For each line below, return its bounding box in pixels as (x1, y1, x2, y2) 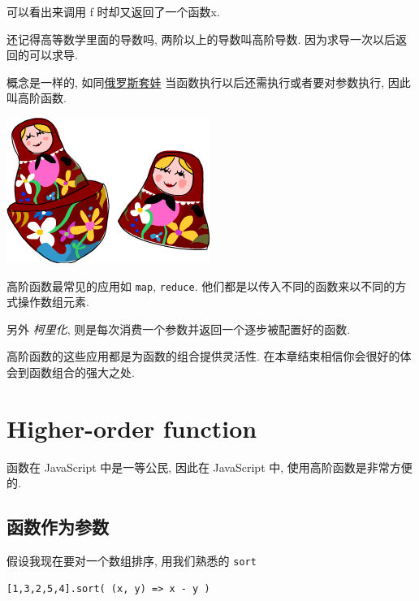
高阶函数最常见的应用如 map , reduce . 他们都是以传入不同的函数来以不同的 (6, 277, 395, 294)
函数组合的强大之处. (28, 364, 135, 380)
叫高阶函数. (6, 89, 67, 106)
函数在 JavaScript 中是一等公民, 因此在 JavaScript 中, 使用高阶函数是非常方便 (6, 458, 413, 475)
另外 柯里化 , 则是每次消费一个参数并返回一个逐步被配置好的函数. (6, 320, 351, 337)
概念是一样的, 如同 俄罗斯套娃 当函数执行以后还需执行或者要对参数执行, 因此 (6, 73, 411, 90)
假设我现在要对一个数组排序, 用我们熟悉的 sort (6, 552, 257, 569)
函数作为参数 (6, 514, 109, 539)
